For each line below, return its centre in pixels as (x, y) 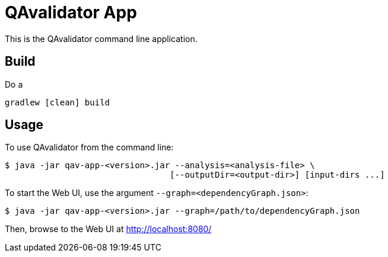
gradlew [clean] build (58, 102)
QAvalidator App (71, 12)
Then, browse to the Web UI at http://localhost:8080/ (108, 229)
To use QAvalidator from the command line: (89, 147)
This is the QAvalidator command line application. (101, 38)
